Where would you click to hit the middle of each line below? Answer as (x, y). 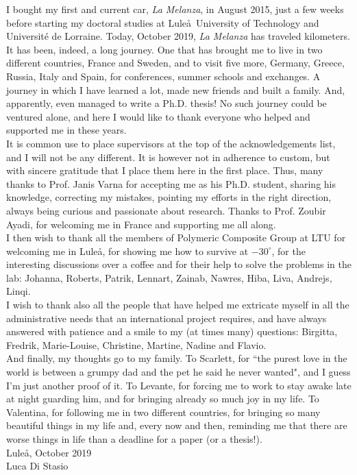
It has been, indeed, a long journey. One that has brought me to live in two (164, 49)
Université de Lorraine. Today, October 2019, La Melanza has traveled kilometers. (178, 36)
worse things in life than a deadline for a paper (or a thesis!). (134, 439)
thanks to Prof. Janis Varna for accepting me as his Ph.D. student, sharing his (171, 183)
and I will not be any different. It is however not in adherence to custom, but (168, 157)
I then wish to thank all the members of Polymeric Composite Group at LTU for (176, 237)
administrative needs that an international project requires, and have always (167, 318)
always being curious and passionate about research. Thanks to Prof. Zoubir (166, 210)
